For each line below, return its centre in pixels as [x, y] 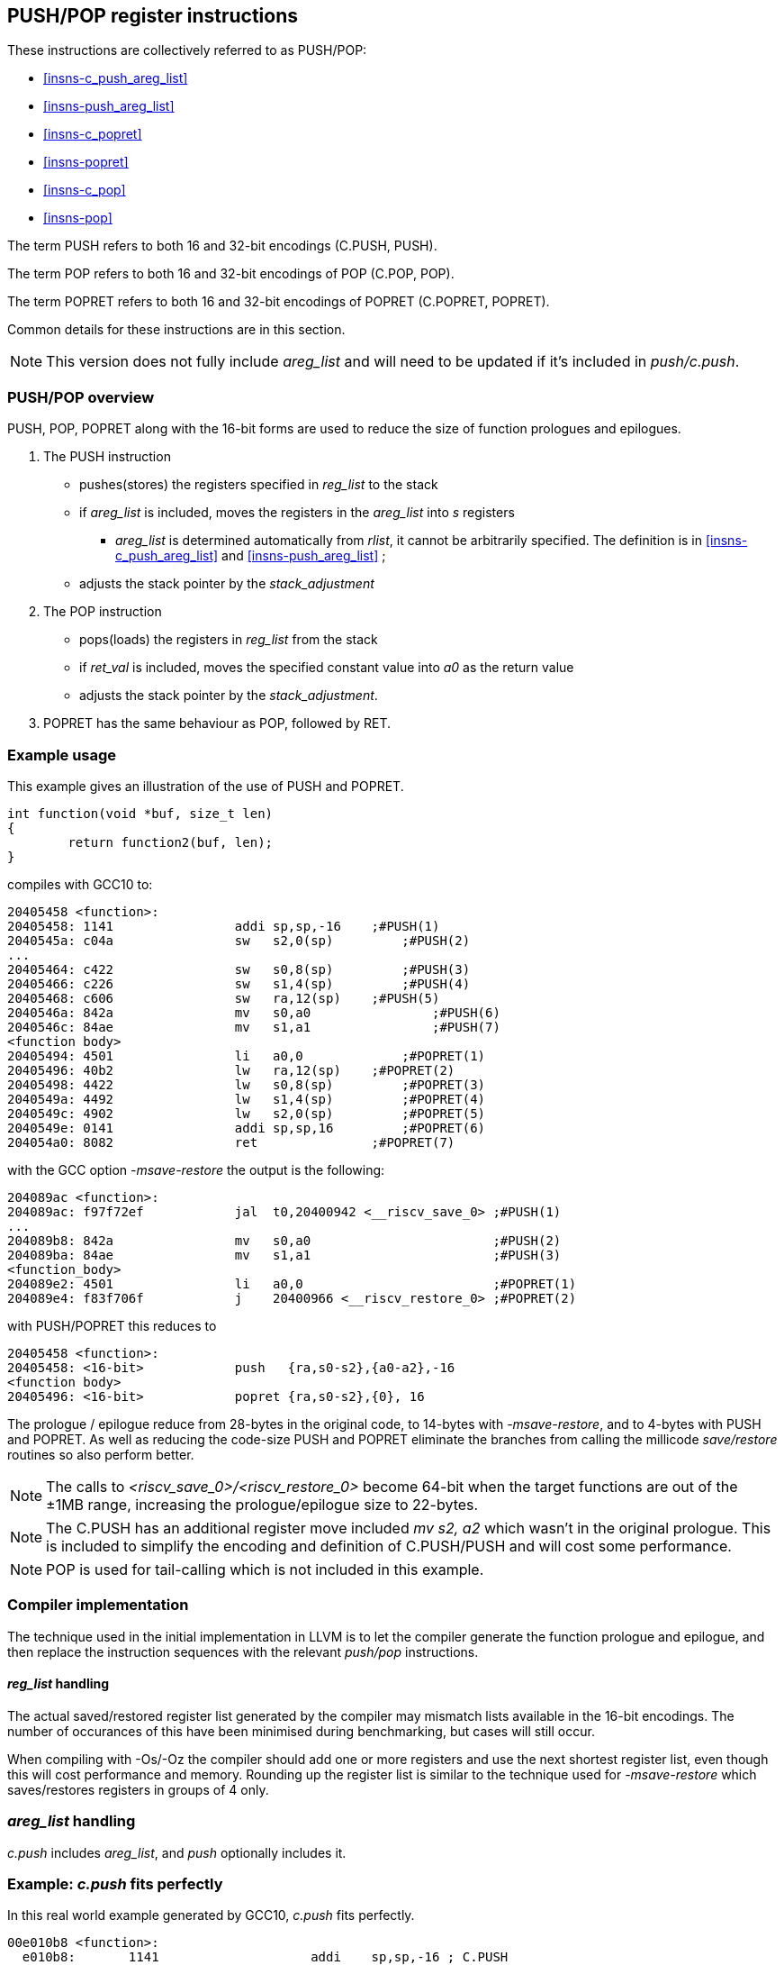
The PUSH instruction [107, 457]
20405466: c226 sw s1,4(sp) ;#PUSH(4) [239, 983]
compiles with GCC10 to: [80, 884]
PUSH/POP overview [81, 397]
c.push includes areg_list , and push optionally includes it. [177, 1852]
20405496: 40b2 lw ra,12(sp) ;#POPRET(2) [231, 1070]
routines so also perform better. [101, 1454]
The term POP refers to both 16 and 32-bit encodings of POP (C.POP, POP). [231, 274]
